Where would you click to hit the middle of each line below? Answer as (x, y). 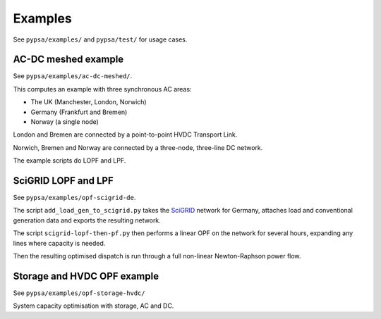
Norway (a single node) (65, 122)
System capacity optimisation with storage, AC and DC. (93, 306)
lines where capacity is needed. (59, 243)
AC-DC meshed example (68, 60)
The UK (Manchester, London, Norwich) (89, 102)
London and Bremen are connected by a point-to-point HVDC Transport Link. (125, 135)
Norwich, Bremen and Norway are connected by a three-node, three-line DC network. (138, 147)
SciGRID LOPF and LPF (64, 181)
